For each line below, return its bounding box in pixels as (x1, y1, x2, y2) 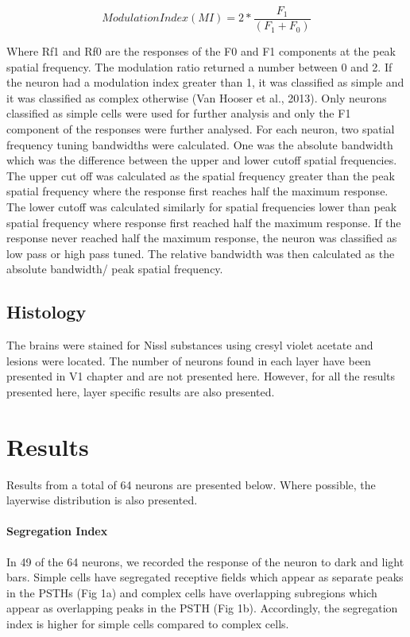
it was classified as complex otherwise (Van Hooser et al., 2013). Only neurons (6, 89, 387, 106)
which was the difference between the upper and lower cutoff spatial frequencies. (6, 152, 397, 168)
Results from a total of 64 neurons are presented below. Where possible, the (6, 476, 376, 492)
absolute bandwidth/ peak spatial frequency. (6, 261, 223, 277)
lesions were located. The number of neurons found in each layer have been (6, 352, 371, 369)
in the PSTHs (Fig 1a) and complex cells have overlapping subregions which (6, 584, 377, 600)
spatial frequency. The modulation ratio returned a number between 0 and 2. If (6, 58, 393, 75)
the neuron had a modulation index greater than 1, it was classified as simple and (6, 74, 404, 91)
